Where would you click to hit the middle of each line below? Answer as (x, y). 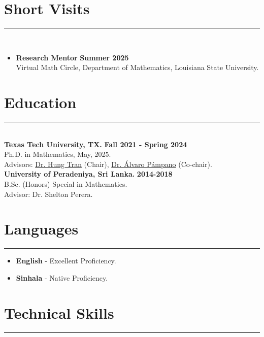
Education (40, 102)
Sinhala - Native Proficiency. (62, 277)
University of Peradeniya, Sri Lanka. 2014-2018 (88, 174)
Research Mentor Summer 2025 (72, 57)
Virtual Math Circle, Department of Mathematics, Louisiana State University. (137, 67)
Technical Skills (59, 312)
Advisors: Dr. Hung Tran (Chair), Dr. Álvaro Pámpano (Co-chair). (108, 164)
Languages (41, 229)
